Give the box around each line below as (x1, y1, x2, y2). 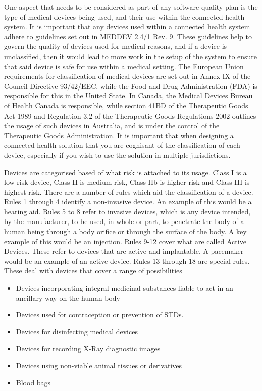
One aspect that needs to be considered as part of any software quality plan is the (4, 2, 258, 12)
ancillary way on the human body (16, 292, 120, 303)
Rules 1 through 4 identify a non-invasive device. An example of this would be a (4, 196, 252, 207)
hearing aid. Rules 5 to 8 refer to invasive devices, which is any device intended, (4, 206, 251, 216)
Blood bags (16, 377, 51, 387)
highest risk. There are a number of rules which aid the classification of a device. (4, 186, 253, 197)
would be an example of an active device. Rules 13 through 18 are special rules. (4, 255, 250, 266)
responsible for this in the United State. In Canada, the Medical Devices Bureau (4, 90, 253, 101)
